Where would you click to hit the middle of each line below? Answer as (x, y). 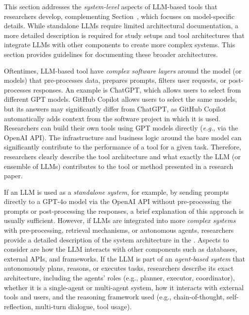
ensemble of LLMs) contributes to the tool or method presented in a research (119, 166)
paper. (13, 176)
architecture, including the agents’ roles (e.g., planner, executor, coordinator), (119, 278)
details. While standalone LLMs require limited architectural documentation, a (121, 26)
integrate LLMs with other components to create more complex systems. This (120, 45)
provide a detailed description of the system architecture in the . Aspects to (116, 239)
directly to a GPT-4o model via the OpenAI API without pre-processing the (118, 201)
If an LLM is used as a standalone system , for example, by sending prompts (116, 192)
